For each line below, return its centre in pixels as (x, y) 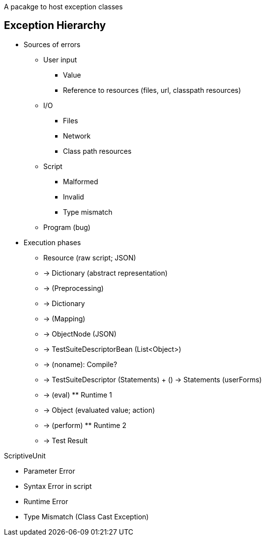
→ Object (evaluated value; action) (99, 410)
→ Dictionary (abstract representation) (105, 273)
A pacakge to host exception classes (63, 7)
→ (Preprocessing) (74, 288)
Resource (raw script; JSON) (90, 257)
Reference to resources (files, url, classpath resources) (152, 90)
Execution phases (52, 242)
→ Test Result (66, 440)
